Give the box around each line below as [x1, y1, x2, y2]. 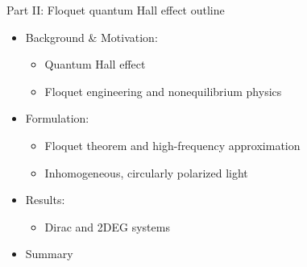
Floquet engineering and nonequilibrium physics [44, 82, 282, 99]
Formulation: [25, 110, 89, 127]
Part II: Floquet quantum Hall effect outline [6, 2, 225, 18]
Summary [25, 245, 73, 262]
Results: [25, 191, 65, 208]
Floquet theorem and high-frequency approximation [44, 136, 301, 153]
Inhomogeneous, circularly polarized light [44, 164, 248, 181]
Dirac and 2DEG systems [44, 218, 170, 235]
